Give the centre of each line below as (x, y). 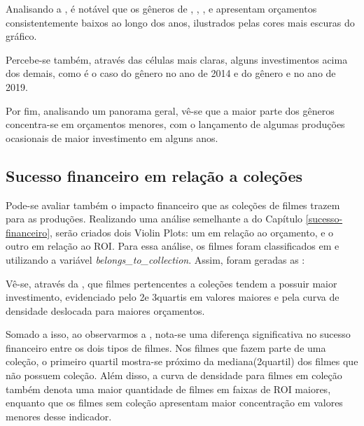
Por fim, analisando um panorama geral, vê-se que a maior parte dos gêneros (170, 110)
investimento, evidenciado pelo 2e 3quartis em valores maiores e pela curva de (173, 297)
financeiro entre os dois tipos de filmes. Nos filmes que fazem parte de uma (166, 347)
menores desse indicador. (59, 416)
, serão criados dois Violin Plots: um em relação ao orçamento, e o (192, 232)
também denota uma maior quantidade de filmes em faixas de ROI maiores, (168, 389)
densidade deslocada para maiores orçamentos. (105, 310)
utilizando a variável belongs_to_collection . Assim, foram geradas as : (155, 259)
